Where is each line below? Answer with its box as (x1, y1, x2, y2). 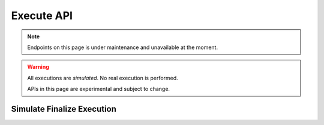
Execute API (11, 9, 73, 22)
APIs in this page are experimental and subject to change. (27, 86, 170, 93)
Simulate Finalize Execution (11, 103, 117, 114)
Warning (27, 63, 49, 71)
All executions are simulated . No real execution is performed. (27, 74, 178, 81)
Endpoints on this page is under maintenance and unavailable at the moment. (27, 44, 218, 51)
